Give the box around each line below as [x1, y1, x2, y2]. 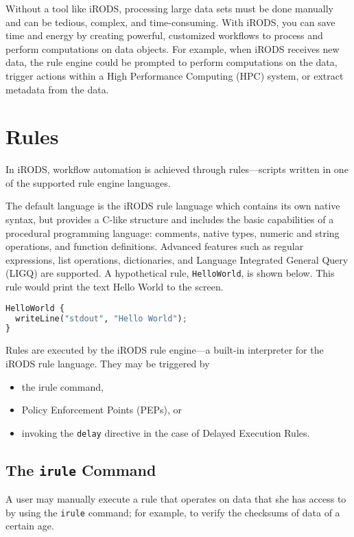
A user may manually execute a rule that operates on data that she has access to [5, 492, 346, 506]
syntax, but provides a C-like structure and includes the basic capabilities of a [5, 212, 334, 227]
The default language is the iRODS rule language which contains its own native [5, 198, 340, 213]
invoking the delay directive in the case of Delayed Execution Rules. [21, 425, 310, 439]
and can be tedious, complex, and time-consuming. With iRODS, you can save [5, 14, 335, 29]
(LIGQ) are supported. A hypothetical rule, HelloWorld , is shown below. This [5, 266, 335, 280]
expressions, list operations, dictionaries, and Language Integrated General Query [5, 252, 349, 266]
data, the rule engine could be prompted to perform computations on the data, [5, 55, 338, 69]
